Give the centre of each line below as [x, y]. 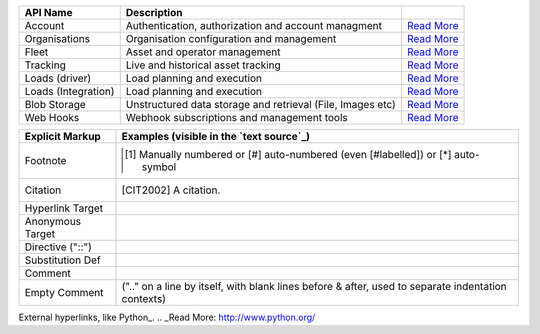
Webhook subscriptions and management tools [237, 117]
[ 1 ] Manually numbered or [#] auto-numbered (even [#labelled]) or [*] [288, 154]
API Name [48, 12]
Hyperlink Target [64, 208]
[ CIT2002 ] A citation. [171, 190]
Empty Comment [64, 292]
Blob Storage [55, 104]
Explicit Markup [63, 136]
